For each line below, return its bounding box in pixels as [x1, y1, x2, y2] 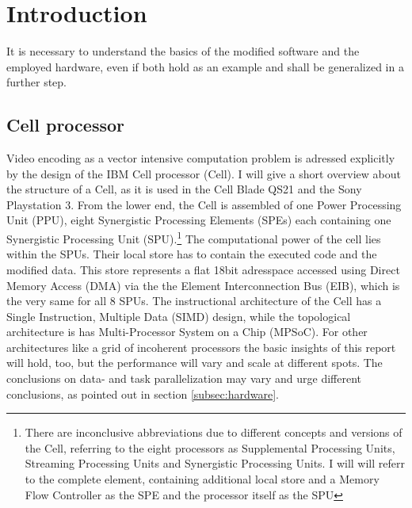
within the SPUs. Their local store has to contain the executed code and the [6, 246, 377, 262]
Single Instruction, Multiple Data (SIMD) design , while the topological [6, 307, 351, 324]
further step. [6, 74, 67, 90]
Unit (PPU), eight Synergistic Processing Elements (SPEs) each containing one [6, 212, 391, 228]
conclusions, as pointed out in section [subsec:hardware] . [6, 385, 279, 402]
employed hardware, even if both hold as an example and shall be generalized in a [6, 58, 404, 74]
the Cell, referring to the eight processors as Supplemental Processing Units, [25, 439, 395, 456]
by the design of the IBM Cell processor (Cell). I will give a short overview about [6, 165, 402, 181]
